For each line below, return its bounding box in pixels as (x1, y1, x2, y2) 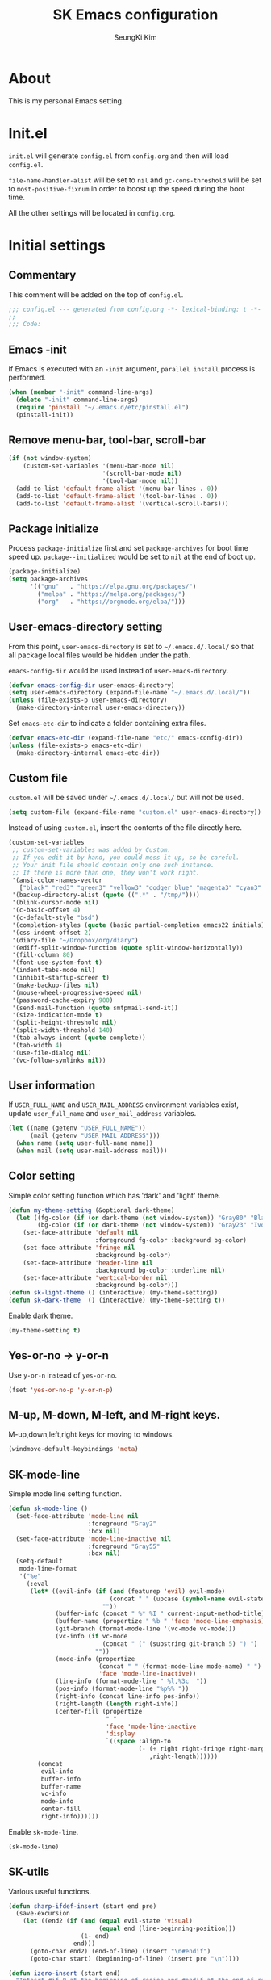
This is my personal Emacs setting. (8, 95, 124, 106)
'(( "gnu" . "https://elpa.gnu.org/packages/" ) (29, 583, 197, 591)
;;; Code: (8, 321, 42, 329)
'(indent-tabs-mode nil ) (11, 967, 95, 975)
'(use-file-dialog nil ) (11, 1048, 92, 1057)
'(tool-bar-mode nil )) (102, 477, 179, 485)
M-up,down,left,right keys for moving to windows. (8, 1429, 175, 1439)
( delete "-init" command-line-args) (15, 396, 139, 404)
